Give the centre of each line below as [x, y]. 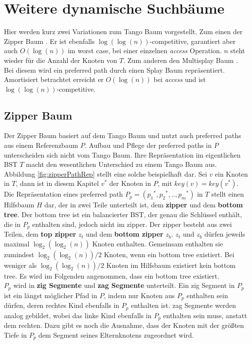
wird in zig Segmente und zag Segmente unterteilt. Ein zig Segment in [124, 285]
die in [12, 224]
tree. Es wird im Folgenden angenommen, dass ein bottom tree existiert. [112, 275]
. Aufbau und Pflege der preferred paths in [148, 145]
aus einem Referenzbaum [41, 145]
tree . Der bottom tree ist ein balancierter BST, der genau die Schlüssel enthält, [123, 214]
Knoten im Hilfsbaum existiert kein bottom [171, 265]
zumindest [19, 254]
